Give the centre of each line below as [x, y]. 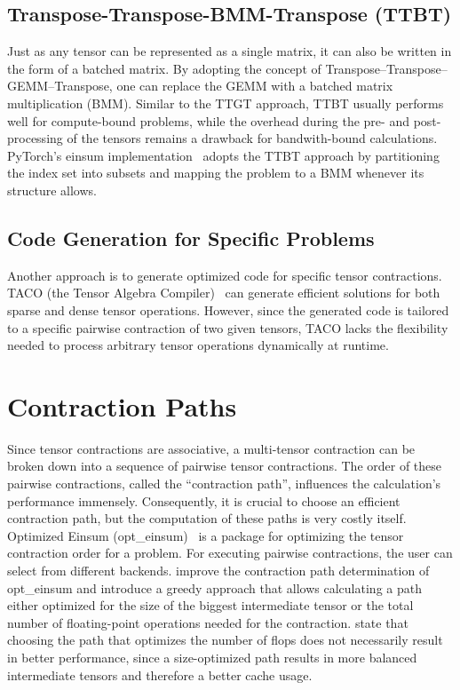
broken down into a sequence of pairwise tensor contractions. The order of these [225, 466]
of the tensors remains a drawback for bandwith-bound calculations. [252, 138]
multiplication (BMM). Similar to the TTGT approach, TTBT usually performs [226, 103]
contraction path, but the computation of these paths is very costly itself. [207, 518]
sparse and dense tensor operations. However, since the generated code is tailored [228, 309]
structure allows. [52, 190]
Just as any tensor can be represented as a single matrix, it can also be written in [230, 51]
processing [35, 138]
